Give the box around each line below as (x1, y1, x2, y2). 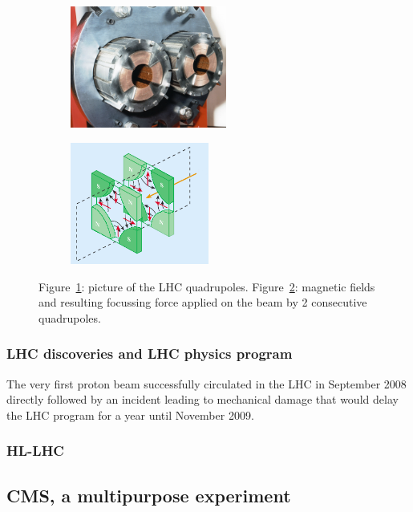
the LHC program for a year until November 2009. (6, 406, 254, 423)
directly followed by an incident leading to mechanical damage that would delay (6, 391, 399, 408)
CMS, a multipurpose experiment (6, 482, 291, 507)
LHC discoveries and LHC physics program (6, 343, 293, 364)
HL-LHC (6, 441, 64, 461)
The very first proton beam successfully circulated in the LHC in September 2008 (6, 375, 407, 392)
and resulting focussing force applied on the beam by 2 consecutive (38, 294, 367, 311)
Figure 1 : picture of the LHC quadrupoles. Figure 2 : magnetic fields (38, 278, 375, 295)
